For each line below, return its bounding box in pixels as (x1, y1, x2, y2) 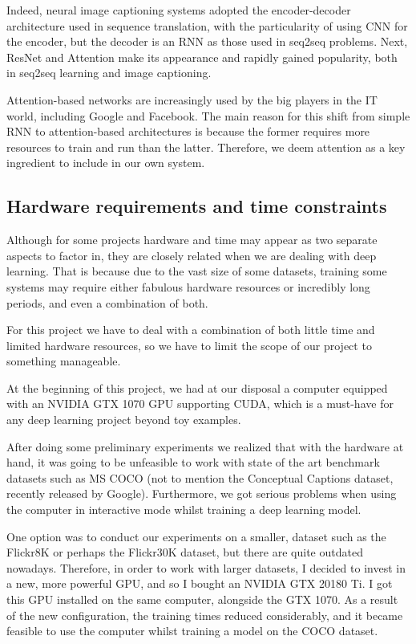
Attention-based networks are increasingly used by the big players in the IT (6, 91, 378, 108)
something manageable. (6, 353, 121, 369)
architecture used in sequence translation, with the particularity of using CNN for (6, 17, 408, 34)
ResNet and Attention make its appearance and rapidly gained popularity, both (6, 48, 398, 65)
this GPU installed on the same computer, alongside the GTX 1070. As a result (6, 591, 398, 608)
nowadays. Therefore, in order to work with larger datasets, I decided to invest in (6, 559, 406, 576)
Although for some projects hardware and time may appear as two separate (6, 231, 378, 248)
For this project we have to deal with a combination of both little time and (6, 321, 375, 338)
